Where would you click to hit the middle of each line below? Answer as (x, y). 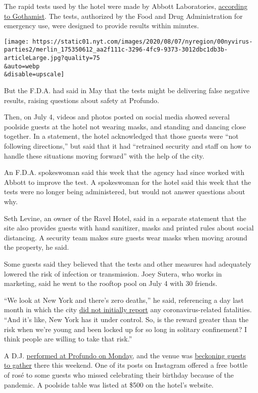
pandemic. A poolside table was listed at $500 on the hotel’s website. (109, 384)
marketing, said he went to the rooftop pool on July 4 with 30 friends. (111, 283)
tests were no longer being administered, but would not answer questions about (125, 192)
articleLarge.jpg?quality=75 (52, 58)
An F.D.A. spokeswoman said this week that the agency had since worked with (124, 172)
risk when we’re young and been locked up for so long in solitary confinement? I (126, 329)
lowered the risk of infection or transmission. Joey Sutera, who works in (113, 273)
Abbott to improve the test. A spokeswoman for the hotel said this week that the (128, 182)
